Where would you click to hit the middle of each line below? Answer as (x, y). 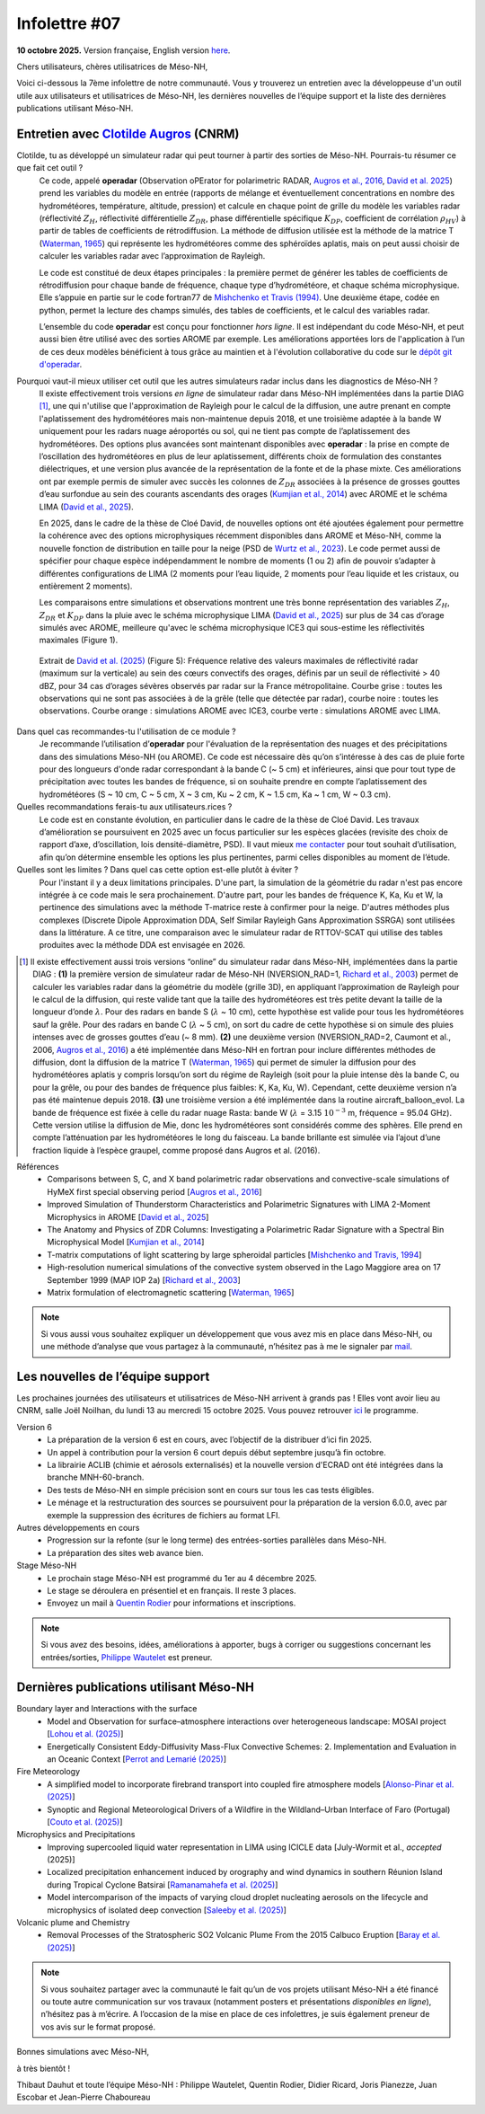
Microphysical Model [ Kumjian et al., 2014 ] (126, 1242)
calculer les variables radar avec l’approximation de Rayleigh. (152, 256)
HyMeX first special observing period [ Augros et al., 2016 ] (154, 1191)
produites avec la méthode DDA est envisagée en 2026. (142, 945)
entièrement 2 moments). (86, 586)
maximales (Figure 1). (79, 640)
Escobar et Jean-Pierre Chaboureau (84, 2097)
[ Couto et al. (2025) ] (85, 1822)
